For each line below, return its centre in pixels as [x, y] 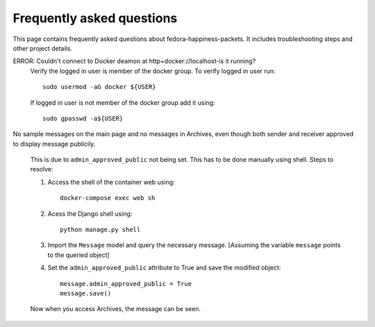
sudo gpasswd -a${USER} [83, 118]
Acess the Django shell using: [90, 213]
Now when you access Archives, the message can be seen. [116, 309]
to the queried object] [79, 255]
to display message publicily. [54, 144]
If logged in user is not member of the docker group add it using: [123, 102]
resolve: [42, 169]
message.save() [86, 293]
